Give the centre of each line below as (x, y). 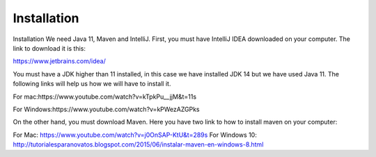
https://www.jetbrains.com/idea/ (59, 61)
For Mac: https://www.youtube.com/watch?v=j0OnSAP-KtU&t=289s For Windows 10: (135, 135)
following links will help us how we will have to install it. (92, 84)
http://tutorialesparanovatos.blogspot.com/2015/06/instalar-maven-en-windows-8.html (138, 144)
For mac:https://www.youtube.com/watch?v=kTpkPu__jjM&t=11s (105, 97)
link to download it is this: (49, 48)
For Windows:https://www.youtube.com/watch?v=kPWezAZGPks (106, 109)
